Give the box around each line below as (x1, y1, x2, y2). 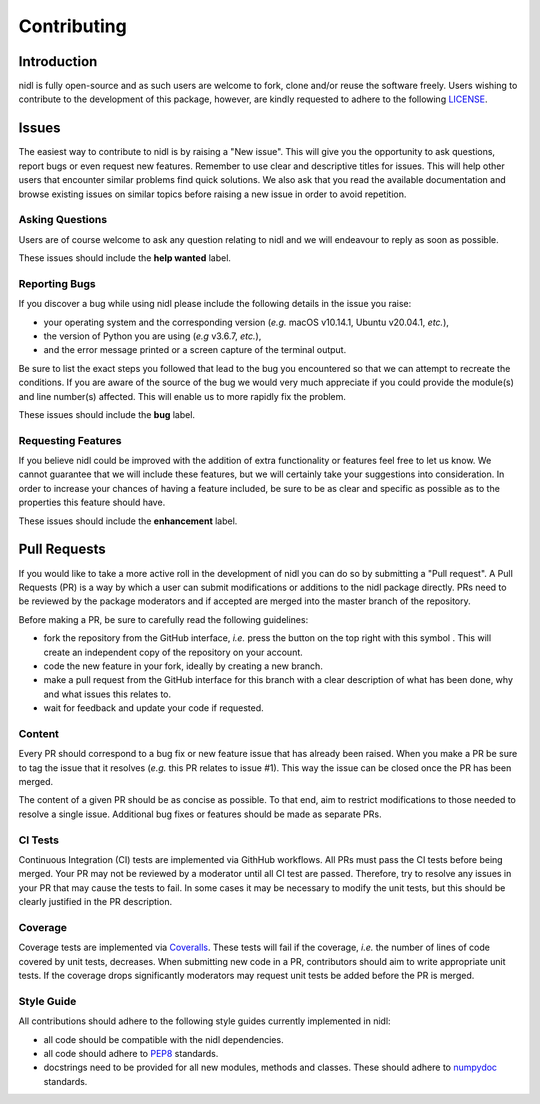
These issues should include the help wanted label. (18, 252, 232, 264)
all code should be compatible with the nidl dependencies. (43, 1033, 284, 1045)
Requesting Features (18, 433, 122, 447)
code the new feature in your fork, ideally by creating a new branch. (43, 660, 324, 672)
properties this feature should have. (18, 496, 166, 509)
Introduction (18, 53, 98, 70)
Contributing (18, 15, 127, 37)
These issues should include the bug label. (18, 408, 195, 420)
